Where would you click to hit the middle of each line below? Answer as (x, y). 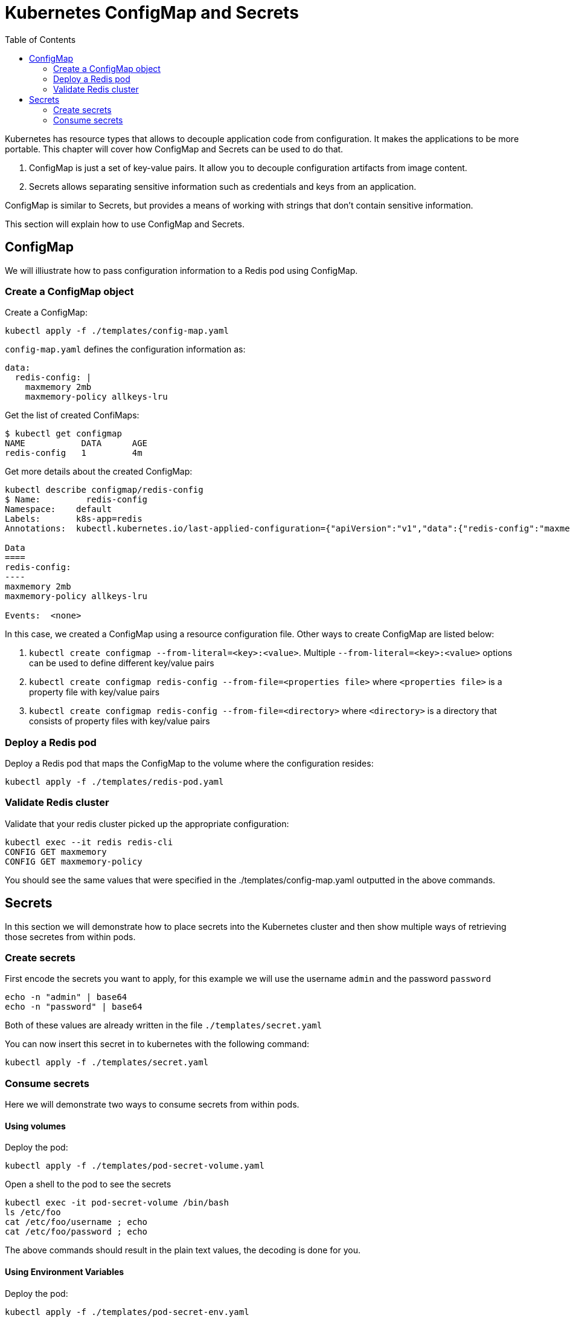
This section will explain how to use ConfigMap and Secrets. (125, 224)
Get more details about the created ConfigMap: (99, 472)
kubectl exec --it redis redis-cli (89, 842)
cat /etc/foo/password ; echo (76, 1232)
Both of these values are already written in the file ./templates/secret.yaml (164, 1025)
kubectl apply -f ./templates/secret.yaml (107, 1063)
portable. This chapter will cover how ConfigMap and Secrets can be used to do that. (174, 149)
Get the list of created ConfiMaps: (72, 415)
